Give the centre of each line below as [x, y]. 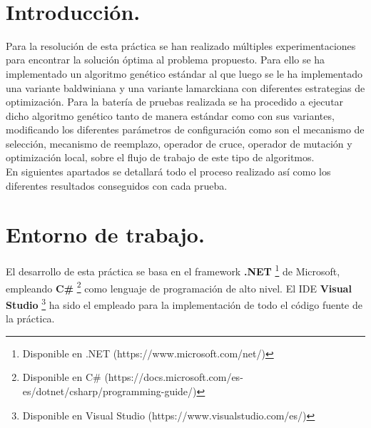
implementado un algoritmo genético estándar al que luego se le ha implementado [184, 73]
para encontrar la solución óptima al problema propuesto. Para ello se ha [166, 60]
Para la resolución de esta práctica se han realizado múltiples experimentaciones [181, 45]
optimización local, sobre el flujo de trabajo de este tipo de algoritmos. [160, 157]
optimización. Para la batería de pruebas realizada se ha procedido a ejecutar [175, 102]
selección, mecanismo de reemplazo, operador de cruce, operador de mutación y [179, 143]
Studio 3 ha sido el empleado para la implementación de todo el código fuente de [184, 303]
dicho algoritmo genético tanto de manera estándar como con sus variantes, [170, 115]
